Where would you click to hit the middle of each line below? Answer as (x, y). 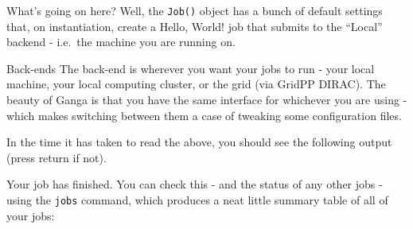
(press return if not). (56, 157)
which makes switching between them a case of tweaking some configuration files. (204, 115)
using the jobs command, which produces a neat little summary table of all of (197, 200)
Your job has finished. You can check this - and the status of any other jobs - (195, 184)
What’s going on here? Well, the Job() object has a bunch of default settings (195, 10)
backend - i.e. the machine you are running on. (121, 42)
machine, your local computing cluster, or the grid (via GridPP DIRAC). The (196, 84)
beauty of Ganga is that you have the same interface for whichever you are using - (207, 100)
